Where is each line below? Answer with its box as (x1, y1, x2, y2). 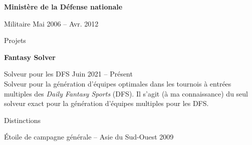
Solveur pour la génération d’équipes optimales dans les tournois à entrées (4, 78, 231, 88)
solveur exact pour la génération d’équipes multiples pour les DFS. (4, 98, 209, 108)
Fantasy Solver (4, 51, 56, 62)
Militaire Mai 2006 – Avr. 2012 (4, 18, 99, 28)
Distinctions (4, 114, 41, 125)
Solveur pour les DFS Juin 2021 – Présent (4, 68, 133, 79)
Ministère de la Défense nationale (4, 1, 123, 11)
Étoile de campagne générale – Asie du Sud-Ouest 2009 (4, 131, 174, 142)
